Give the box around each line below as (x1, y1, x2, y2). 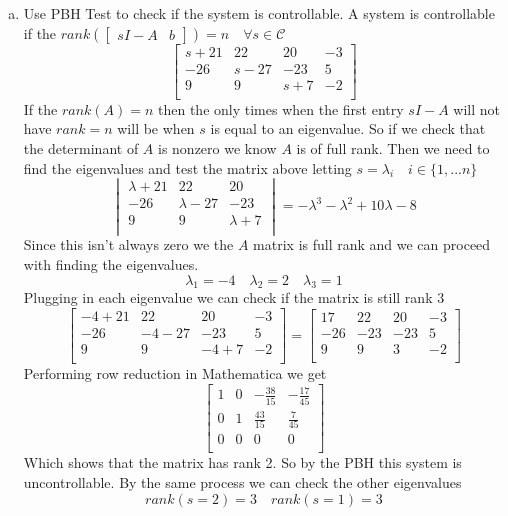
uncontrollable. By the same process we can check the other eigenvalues (23, 472, 462, 493)
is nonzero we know (158, 137, 277, 158)
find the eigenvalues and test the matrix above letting (23, 157, 352, 178)
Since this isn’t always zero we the (23, 234, 234, 255)
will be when (117, 118, 195, 139)
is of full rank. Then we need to (296, 137, 490, 158)
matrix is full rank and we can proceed (253, 234, 491, 255)
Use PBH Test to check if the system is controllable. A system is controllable (23, 3, 495, 23)
